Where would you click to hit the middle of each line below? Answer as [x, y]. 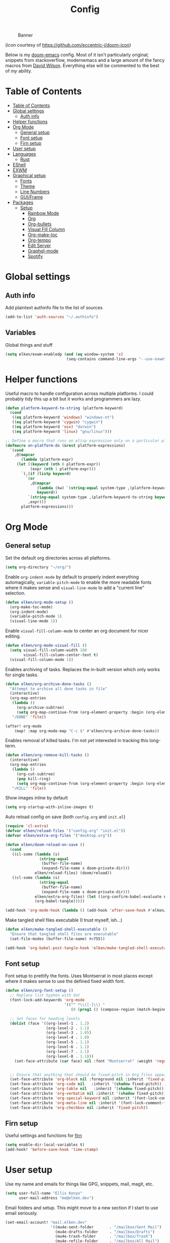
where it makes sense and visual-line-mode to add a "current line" [75, 588]
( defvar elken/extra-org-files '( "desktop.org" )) [59, 835]
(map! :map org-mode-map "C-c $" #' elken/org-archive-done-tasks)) [87, 731]
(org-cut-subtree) [36, 774]
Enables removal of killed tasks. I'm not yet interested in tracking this [77, 741]
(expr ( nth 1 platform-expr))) [63, 469]
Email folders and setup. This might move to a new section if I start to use [82, 1208]
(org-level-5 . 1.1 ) [68, 1042]
